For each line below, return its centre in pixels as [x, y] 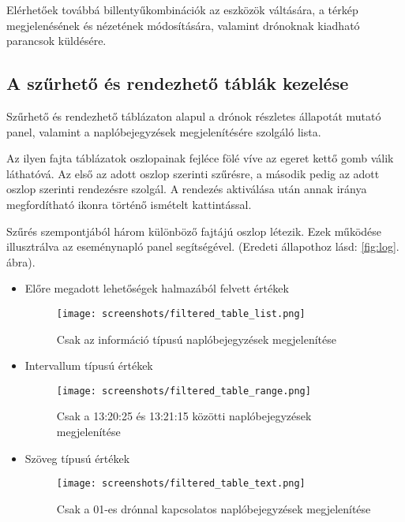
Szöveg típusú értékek [77, 458]
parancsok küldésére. [56, 41]
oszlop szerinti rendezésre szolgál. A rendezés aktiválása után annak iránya [187, 189]
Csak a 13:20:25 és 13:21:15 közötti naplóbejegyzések [184, 416]
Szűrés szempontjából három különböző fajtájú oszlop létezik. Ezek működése [194, 231]
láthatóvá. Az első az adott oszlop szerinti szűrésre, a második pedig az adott [193, 173]
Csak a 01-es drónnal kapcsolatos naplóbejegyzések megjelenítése [214, 508]
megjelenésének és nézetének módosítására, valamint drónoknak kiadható [183, 25]
